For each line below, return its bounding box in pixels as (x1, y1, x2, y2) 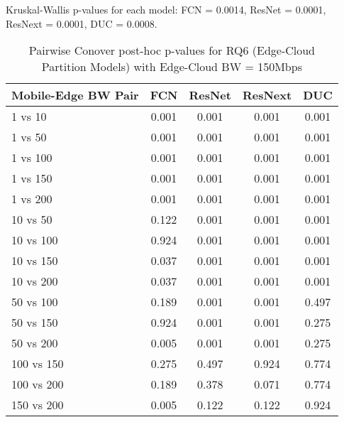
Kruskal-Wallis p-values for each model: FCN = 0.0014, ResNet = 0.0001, (6, 2, 326, 16)
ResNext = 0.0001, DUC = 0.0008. (6, 16, 157, 31)
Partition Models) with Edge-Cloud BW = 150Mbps (41, 58, 302, 75)
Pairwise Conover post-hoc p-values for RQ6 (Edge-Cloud (28, 42, 316, 59)
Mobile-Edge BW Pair (11, 87, 139, 104)
